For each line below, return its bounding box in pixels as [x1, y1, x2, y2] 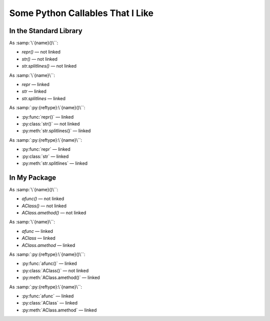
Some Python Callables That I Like [9, 8, 153, 19]
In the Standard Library [9, 27, 82, 35]
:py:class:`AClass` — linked [21, 300, 77, 306]
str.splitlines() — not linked [21, 63, 77, 69]
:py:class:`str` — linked [21, 153, 69, 159]
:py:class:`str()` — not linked [21, 121, 80, 127]
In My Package [9, 173, 56, 182]
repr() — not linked [21, 49, 61, 55]
